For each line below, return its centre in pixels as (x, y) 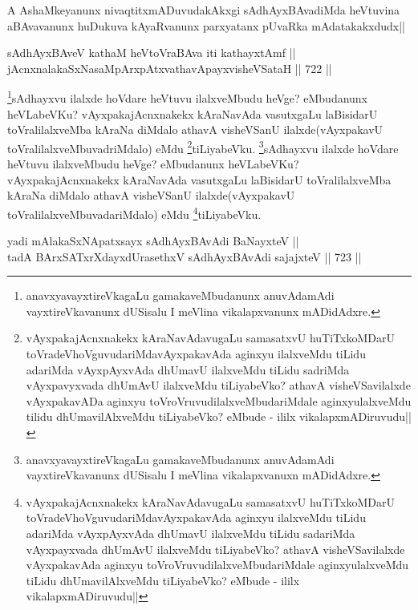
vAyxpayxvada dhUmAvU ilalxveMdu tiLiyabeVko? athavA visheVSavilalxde (215, 549)
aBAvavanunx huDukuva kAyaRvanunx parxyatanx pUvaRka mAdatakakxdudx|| (206, 25)
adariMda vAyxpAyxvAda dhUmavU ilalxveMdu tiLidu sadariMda (191, 533)
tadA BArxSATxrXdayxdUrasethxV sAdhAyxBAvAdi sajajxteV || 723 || (185, 256)
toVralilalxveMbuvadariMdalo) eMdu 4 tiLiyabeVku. (134, 212)
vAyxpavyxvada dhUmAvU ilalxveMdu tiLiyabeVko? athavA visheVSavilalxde (218, 385)
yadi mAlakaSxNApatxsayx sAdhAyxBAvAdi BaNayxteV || (153, 241)
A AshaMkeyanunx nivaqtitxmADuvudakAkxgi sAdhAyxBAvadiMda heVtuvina (204, 10)
